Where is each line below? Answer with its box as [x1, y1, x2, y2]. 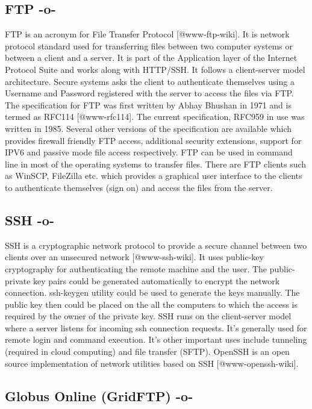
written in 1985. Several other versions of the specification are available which [5, 122, 292, 134]
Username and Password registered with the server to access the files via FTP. [5, 87, 294, 99]
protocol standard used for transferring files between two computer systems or [5, 39, 293, 52]
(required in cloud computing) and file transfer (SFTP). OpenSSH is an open [5, 345, 290, 358]
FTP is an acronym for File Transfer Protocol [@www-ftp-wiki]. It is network [5, 28, 290, 40]
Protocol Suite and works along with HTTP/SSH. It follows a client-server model [5, 63, 305, 75]
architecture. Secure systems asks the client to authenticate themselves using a [5, 75, 295, 87]
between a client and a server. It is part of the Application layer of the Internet [5, 51, 298, 64]
